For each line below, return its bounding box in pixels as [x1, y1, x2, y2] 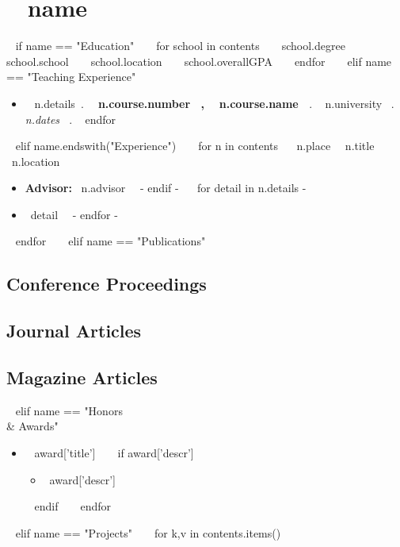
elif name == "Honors [15, 402, 123, 418]
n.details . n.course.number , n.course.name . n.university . [34, 94, 394, 111]
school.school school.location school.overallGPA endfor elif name [6, 52, 392, 69]
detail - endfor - [30, 206, 118, 222]
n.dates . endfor [25, 110, 116, 127]
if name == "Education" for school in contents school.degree [15, 37, 345, 54]
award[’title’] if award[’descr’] [34, 445, 194, 461]
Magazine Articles [6, 365, 158, 390]
